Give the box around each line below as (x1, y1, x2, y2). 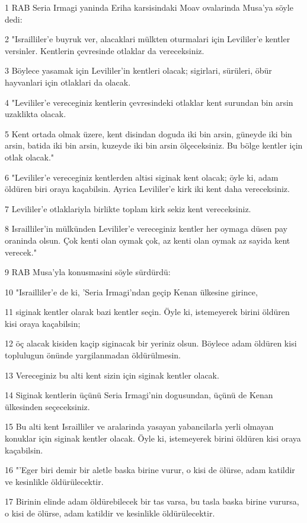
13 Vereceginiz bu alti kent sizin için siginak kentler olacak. (5, 368, 219, 381)
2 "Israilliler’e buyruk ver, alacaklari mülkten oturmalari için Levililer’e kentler (5, 33, 290, 45)
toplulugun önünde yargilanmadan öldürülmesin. (5, 349, 181, 361)
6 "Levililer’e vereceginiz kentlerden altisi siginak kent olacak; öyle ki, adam (5, 171, 279, 183)
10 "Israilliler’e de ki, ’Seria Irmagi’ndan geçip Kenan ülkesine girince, (5, 285, 258, 298)
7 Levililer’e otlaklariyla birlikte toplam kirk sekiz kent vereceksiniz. (5, 202, 251, 215)
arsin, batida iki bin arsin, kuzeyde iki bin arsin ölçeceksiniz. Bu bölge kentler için (5, 139, 303, 152)
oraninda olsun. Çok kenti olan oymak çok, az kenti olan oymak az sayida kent (5, 234, 290, 246)
